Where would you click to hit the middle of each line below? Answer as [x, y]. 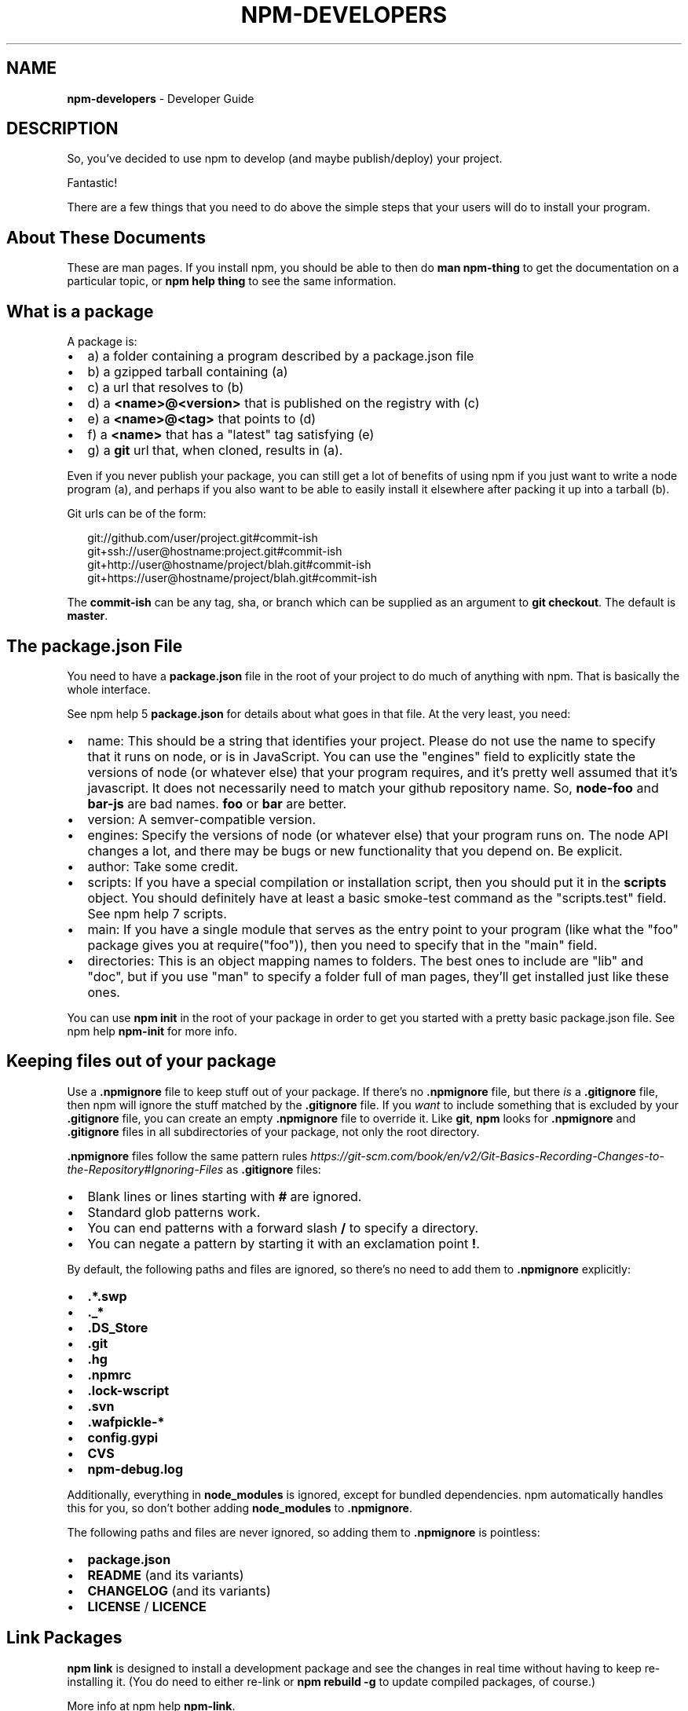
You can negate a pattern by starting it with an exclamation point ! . [284, 1243]
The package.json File [95, 646]
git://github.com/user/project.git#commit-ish [203, 538]
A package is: [102, 342]
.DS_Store [118, 1327]
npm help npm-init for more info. [152, 1031]
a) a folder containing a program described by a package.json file [281, 356]
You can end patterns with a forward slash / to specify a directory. [283, 1227]
